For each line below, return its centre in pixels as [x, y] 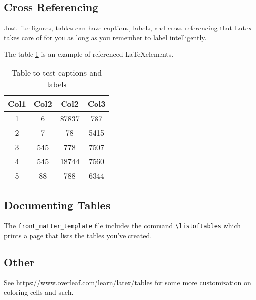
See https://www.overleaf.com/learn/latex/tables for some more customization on [128, 282]
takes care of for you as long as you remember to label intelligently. [105, 37]
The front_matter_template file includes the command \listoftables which [123, 225]
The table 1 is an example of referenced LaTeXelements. [89, 54]
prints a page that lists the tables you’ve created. [78, 235]
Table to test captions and [57, 72]
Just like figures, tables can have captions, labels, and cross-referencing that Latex [128, 28]
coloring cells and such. [39, 292]
